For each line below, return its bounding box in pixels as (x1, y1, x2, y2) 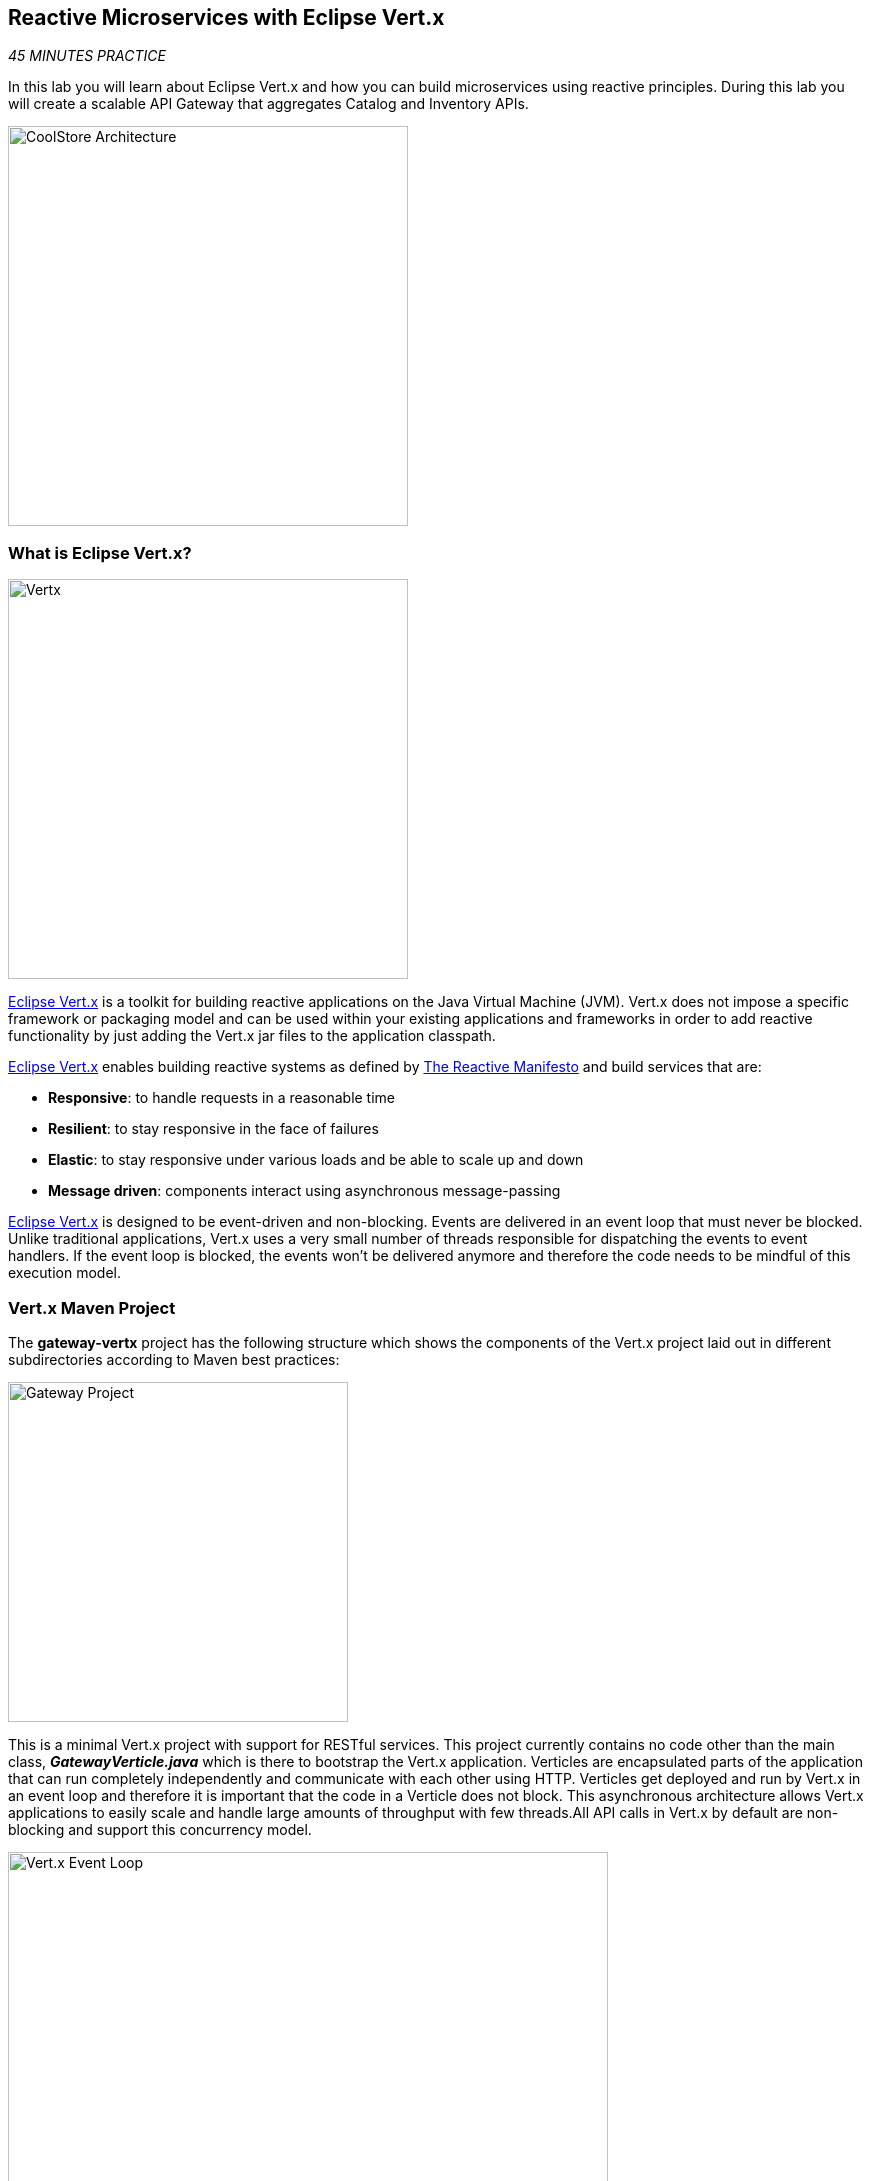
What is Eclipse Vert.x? (8, 542, 192, 563)
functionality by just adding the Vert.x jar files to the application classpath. (8, 1027, 496, 1045)
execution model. (8, 1264, 122, 1282)
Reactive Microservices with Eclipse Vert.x (8, 5, 445, 30)
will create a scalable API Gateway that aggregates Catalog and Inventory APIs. (8, 95, 529, 113)
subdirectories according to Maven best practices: (8, 1350, 340, 1368)
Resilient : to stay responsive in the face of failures (48, 1120, 379, 1138)
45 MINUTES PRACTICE (8, 47, 166, 65)
